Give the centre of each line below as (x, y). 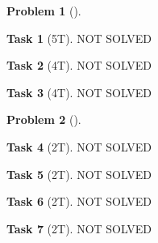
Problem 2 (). (44, 119)
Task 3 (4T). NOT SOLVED (79, 92)
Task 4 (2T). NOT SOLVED (79, 146)
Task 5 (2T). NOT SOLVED (79, 174)
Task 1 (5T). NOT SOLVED (79, 38)
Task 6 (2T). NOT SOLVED (79, 201)
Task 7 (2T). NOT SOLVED (79, 228)
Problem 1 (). (44, 11)
